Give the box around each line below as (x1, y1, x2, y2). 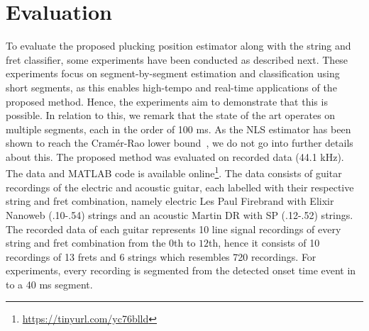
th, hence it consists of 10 (209, 235, 320, 250)
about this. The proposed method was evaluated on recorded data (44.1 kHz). (6, 149, 344, 164)
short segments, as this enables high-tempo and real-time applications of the (6, 79, 337, 94)
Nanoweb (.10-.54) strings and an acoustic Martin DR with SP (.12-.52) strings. (6, 207, 353, 222)
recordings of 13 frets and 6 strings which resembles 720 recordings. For (6, 249, 316, 264)
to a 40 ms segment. (6, 276, 93, 291)
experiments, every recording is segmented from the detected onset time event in (6, 263, 356, 278)
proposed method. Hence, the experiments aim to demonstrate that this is (6, 94, 328, 108)
